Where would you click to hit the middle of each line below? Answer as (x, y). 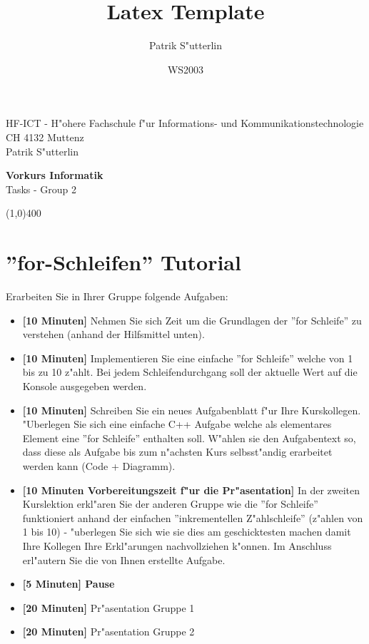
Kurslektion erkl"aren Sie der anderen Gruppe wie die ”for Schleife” (170, 504)
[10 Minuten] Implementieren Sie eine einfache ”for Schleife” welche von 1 (188, 358)
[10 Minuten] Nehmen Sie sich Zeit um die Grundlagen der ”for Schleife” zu (192, 320)
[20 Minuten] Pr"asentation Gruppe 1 (108, 607)
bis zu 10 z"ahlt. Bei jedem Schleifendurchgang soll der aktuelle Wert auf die (190, 372)
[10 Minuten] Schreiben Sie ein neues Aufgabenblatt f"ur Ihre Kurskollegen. (192, 410)
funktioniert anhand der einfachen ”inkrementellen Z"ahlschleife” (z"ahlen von (193, 517)
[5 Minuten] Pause (69, 584)
